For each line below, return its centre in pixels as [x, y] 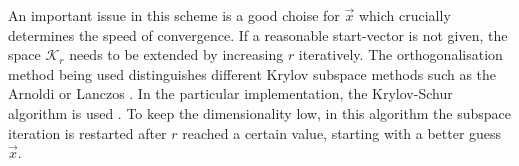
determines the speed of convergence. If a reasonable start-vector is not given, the [258, 34]
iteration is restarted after [87, 132]
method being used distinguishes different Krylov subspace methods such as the [252, 73]
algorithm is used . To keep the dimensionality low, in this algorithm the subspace [259, 112]
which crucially [404, 15]
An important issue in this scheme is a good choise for [174, 15]
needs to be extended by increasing [176, 54]
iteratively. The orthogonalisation [400, 54]
